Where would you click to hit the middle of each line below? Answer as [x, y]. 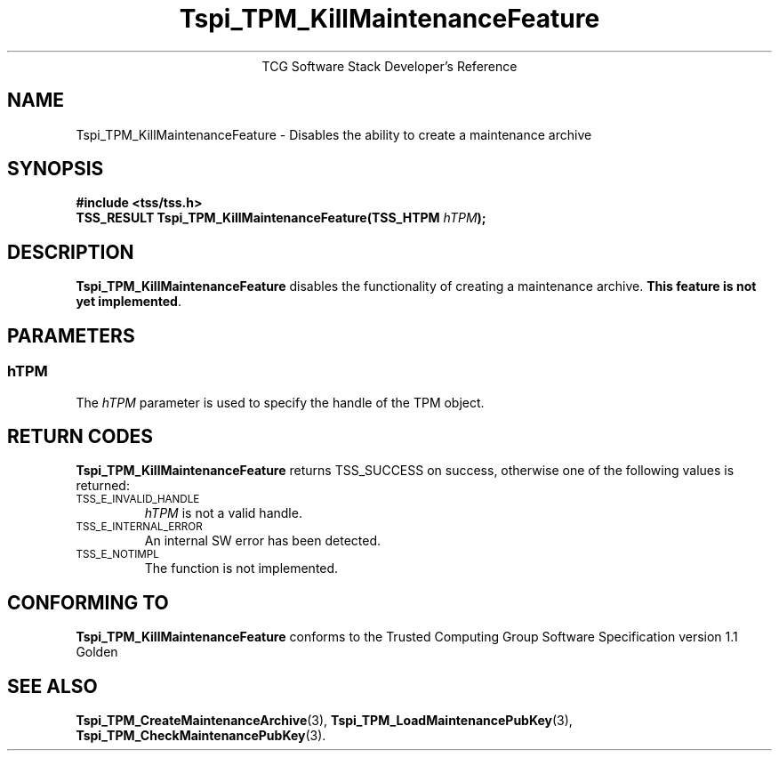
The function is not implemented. [241, 568]
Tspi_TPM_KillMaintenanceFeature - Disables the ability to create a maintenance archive [334, 134]
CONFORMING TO [88, 602]
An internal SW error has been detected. [263, 541]
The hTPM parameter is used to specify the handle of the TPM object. [280, 402]
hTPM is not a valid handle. [223, 513]
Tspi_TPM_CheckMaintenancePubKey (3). [201, 736]
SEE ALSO [52, 686]
